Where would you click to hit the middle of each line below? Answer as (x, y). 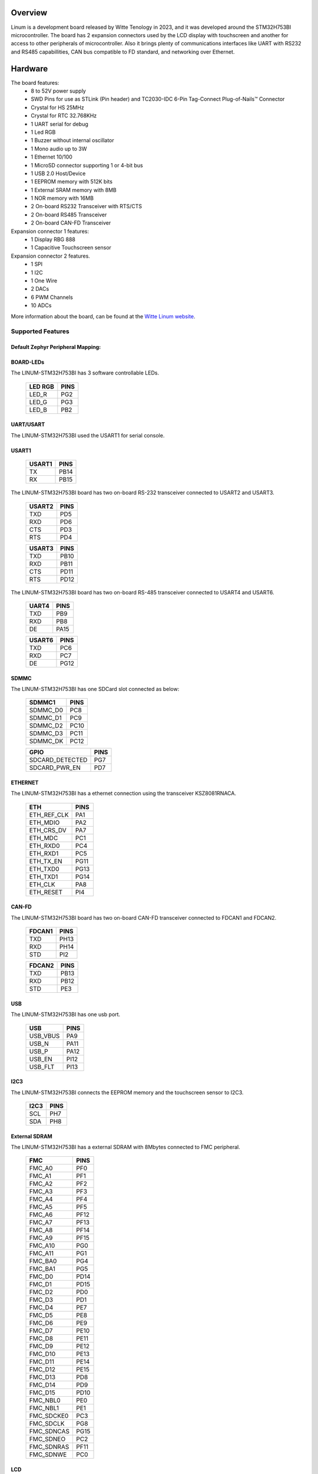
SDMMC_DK (46, 741)
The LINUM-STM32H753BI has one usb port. (66, 1015)
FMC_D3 (41, 1300)
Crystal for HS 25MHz (58, 107)
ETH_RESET (46, 892)
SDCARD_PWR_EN (55, 768)
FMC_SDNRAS (49, 1447)
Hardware (29, 69)
